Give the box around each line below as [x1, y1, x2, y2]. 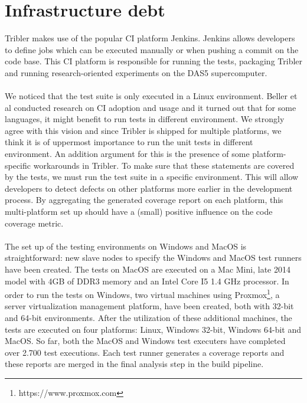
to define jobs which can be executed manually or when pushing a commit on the [5, 43, 299, 55]
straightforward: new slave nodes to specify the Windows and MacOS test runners [5, 251, 302, 264]
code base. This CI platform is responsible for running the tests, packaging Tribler [5, 55, 303, 67]
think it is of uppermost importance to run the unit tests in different [5, 136, 253, 148]
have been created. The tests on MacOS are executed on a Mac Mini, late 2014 [5, 263, 290, 275]
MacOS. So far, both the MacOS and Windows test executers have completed [5, 335, 286, 347]
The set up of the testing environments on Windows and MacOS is [5, 240, 247, 252]
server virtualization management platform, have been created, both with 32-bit [5, 300, 294, 312]
